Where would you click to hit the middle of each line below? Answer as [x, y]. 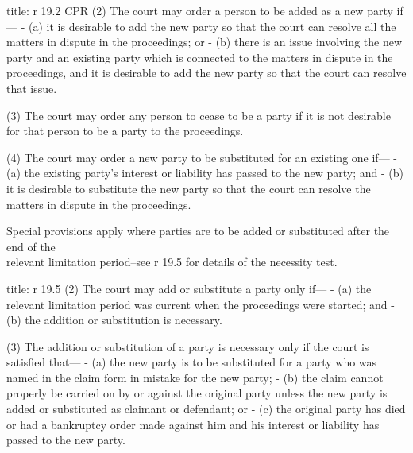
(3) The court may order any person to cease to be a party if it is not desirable [199, 115]
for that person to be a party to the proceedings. [125, 131]
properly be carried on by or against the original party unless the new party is [197, 393]
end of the [31, 246]
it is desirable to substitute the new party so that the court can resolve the [189, 188]
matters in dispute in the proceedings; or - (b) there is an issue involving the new [205, 42]
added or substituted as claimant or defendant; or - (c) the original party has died [206, 409]
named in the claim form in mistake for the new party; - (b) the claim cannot [195, 377]
